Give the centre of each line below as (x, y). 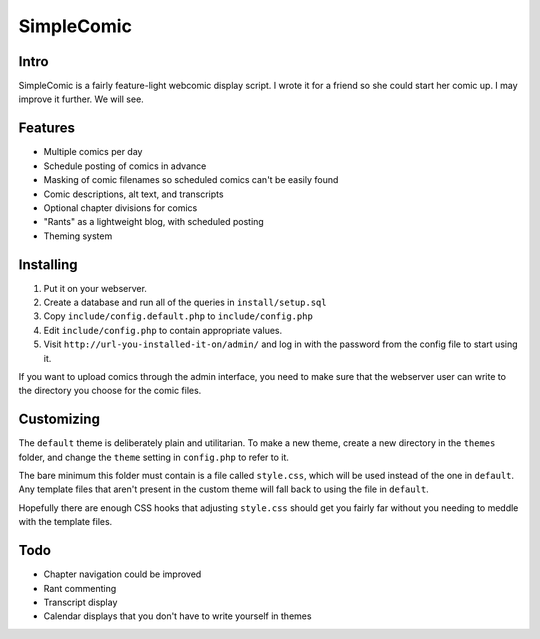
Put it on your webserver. (95, 288)
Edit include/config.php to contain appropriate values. (163, 330)
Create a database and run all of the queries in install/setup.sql (185, 302)
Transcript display (80, 602)
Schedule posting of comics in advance (125, 166)
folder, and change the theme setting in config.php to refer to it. (154, 457)
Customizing (59, 419)
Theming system (78, 236)
